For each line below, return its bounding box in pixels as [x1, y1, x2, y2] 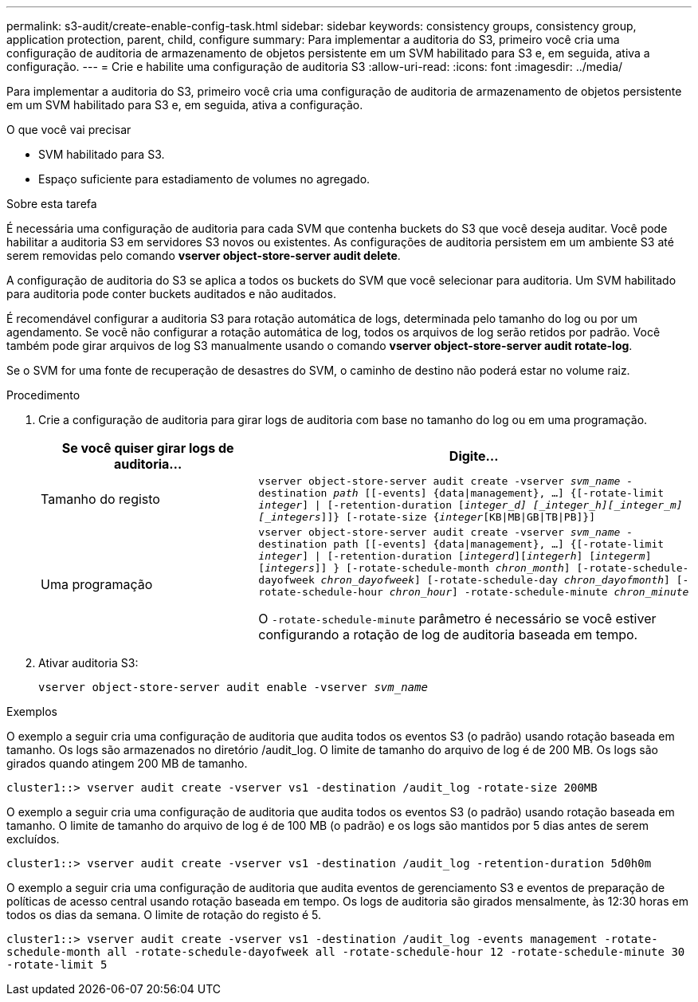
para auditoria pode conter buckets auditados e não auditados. [6, 287, 336, 301]
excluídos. [6, 832, 60, 846]
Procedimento [6, 388, 80, 402]
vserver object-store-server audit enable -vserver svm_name [38, 681, 428, 694]
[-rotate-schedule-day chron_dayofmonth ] [426, 574, 670, 586]
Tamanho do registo [41, 491, 160, 507]
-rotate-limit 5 [6, 958, 108, 971]
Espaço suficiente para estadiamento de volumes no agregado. [38, 172, 371, 186]
